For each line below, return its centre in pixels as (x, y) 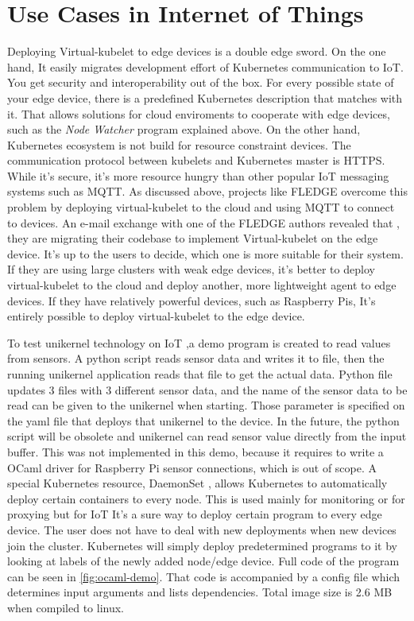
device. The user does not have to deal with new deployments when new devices (202, 529)
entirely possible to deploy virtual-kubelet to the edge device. (156, 316)
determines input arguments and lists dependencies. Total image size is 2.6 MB (200, 592)
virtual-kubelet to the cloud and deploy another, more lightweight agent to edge (202, 285)
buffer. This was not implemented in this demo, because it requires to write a (195, 451)
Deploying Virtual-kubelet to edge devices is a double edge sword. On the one (197, 51)
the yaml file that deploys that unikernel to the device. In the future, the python (203, 420)
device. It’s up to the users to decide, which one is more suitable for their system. (205, 253)
